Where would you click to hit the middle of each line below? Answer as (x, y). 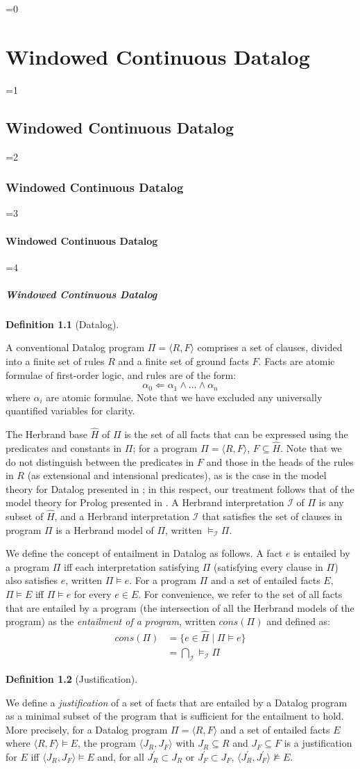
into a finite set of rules (55, 361)
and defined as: (298, 621)
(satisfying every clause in (268, 566)
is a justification (318, 743)
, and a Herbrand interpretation (122, 516)
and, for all (121, 756)
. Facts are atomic (297, 361)
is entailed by (322, 553)
